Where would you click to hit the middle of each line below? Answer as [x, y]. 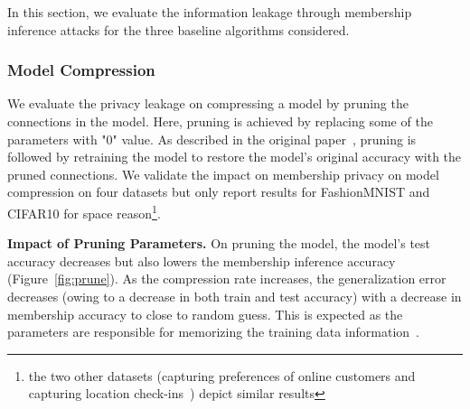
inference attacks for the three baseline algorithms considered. [179, 29]
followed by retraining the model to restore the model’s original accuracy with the [235, 157]
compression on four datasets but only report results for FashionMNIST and [219, 192]
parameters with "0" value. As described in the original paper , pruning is [212, 139]
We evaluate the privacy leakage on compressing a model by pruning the [208, 103]
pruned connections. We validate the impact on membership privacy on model [223, 174]
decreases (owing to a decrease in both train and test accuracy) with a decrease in [235, 296]
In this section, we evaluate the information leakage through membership [210, 12]
